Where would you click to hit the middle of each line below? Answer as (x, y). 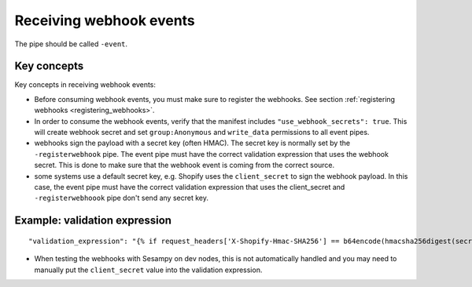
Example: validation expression (93, 221)
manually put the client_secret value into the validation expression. (148, 270)
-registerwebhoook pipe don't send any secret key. (121, 198)
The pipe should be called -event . (71, 44)
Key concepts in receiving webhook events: (85, 85)
